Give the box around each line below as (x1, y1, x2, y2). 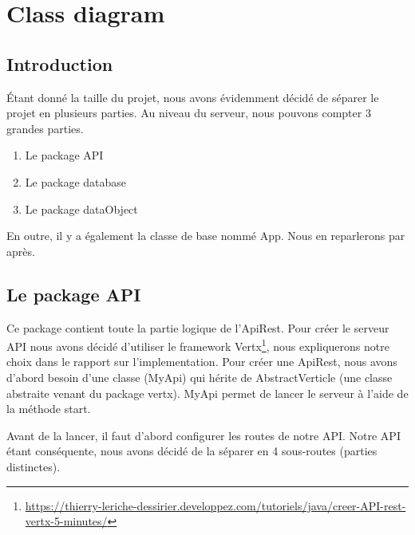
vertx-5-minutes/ (25, 513, 108, 529)
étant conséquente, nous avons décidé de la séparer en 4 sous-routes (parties (6, 443, 377, 459)
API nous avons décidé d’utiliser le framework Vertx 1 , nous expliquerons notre (6, 336, 389, 354)
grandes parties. (6, 120, 84, 136)
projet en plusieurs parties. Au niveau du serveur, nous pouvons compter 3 (6, 104, 371, 121)
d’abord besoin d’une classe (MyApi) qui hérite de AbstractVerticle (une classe (6, 368, 393, 385)
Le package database (25, 173, 127, 190)
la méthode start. (6, 400, 91, 417)
